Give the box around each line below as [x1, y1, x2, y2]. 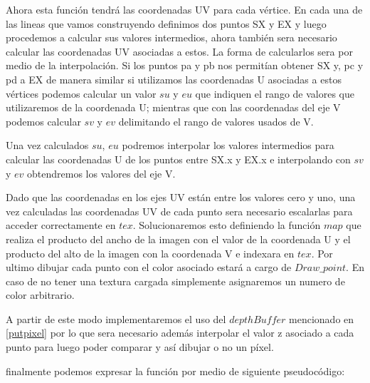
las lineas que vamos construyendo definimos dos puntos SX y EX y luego [6, 16, 327, 31]
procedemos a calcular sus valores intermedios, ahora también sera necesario [6, 30, 337, 45]
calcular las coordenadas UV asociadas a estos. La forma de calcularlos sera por [6, 44, 353, 58]
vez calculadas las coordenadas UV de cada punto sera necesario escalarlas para [6, 203, 353, 218]
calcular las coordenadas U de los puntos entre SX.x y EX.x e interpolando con [6, 151, 351, 166]
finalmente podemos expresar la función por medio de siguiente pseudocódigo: [6, 363, 345, 378]
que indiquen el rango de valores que [195, 86, 354, 101]
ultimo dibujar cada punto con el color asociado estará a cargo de [6, 260, 292, 275]
